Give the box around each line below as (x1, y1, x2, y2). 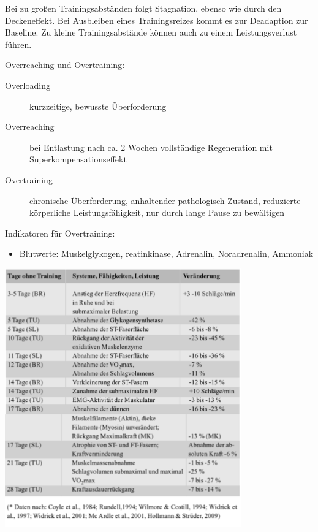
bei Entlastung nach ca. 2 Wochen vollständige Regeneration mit (29, 140, 273, 153)
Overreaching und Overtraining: (5, 58, 125, 71)
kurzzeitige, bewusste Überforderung (29, 99, 167, 112)
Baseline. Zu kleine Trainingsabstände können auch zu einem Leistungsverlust (5, 26, 297, 39)
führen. (5, 37, 32, 50)
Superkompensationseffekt (29, 153, 127, 165)
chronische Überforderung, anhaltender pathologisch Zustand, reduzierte (29, 194, 301, 207)
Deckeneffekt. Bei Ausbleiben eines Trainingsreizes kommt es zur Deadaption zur (5, 13, 308, 26)
